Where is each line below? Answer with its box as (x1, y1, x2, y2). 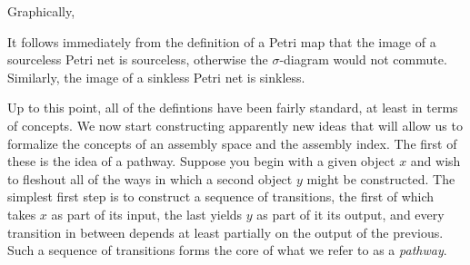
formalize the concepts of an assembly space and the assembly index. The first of (7, 133, 457, 152)
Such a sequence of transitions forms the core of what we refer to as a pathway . (7, 240, 447, 260)
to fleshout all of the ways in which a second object (7, 169, 293, 188)
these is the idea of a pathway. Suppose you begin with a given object (7, 152, 395, 171)
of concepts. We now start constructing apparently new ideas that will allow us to (7, 115, 463, 134)
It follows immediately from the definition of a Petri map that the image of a (7, 32, 436, 51)
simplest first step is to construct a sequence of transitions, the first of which (7, 187, 435, 206)
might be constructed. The (306, 169, 455, 188)
